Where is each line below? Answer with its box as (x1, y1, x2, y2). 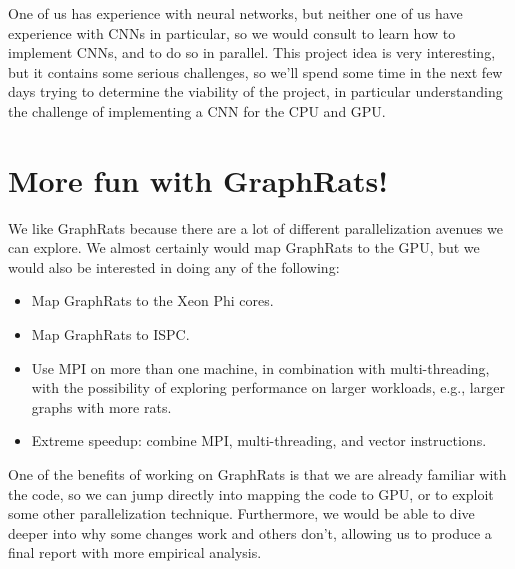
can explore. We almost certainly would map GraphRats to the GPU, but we (8, 237, 480, 258)
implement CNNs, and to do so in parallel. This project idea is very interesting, (8, 42, 496, 63)
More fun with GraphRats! (8, 159, 388, 200)
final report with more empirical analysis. (8, 542, 262, 563)
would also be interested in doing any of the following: (8, 256, 340, 277)
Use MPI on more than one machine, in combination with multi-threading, (31, 357, 490, 378)
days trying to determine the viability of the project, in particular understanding (8, 81, 503, 102)
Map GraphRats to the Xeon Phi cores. (31, 290, 274, 311)
